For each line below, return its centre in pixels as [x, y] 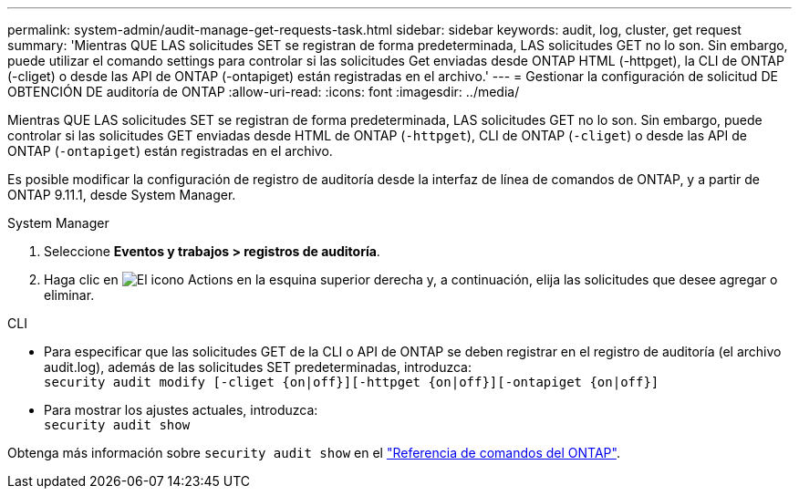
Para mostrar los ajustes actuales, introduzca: [181, 410]
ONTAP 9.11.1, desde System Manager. [122, 195]
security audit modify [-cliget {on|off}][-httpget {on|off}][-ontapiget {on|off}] [352, 382]
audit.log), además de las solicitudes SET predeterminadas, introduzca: [258, 367]
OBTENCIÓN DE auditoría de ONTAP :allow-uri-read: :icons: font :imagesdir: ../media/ [264, 92]
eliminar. [69, 295]
